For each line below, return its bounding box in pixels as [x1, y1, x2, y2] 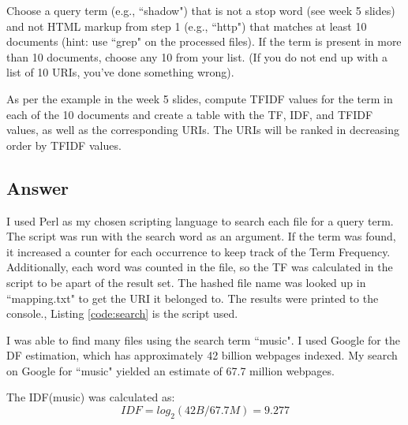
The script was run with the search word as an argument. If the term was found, [6, 228, 396, 244]
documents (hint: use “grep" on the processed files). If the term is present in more [6, 33, 402, 50]
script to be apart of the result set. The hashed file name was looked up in [6, 274, 366, 290]
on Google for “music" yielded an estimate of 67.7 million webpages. [6, 362, 335, 378]
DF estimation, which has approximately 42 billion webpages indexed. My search [6, 347, 398, 363]
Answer [6, 175, 69, 199]
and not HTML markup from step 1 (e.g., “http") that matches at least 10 [6, 17, 367, 34]
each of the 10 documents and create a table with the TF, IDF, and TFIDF [6, 106, 373, 122]
